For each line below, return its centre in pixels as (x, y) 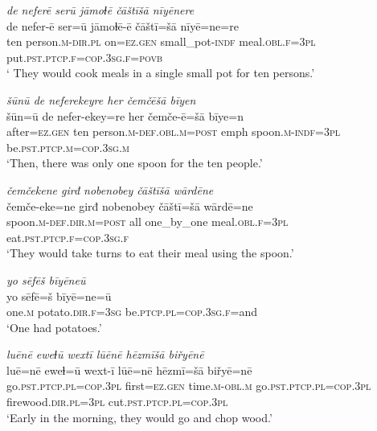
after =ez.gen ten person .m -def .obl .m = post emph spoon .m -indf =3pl (173, 131)
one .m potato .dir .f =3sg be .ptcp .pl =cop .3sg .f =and (132, 312)
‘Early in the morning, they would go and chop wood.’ (139, 417)
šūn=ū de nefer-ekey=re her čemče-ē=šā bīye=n (125, 115)
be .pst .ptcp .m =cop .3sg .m (68, 147)
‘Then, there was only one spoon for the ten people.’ (135, 163)
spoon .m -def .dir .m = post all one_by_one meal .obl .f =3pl (148, 222)
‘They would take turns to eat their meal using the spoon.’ (150, 253)
